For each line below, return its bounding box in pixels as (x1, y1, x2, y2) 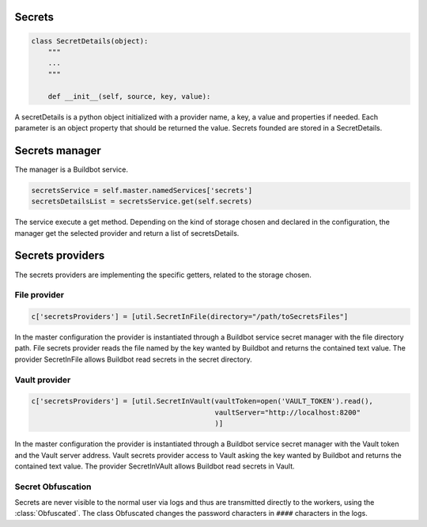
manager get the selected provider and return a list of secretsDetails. (14, 228, 240, 237)
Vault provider (14, 374, 71, 385)
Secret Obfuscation (14, 481, 92, 492)
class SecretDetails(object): (31, 36, 149, 45)
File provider (14, 290, 65, 301)
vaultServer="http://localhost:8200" (214, 408, 361, 417)
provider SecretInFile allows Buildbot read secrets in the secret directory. (14, 354, 252, 364)
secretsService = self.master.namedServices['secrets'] (31, 186, 253, 195)
